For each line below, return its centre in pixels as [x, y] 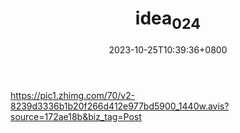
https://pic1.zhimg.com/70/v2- [73, 95]
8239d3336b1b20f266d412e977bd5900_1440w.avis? [120, 106]
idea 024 [168, 20]
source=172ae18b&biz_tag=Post [76, 116]
